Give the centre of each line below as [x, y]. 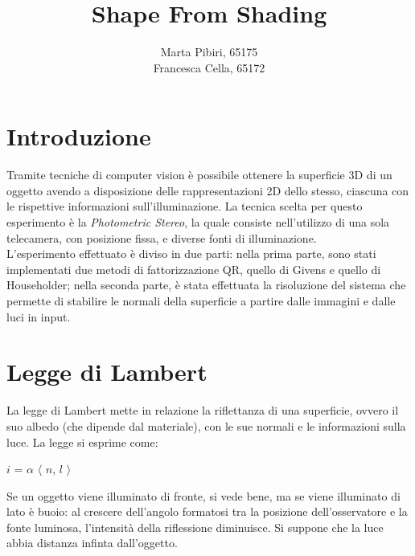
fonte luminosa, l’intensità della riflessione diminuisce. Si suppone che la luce [195, 527]
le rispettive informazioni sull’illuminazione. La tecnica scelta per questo [185, 206]
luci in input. [39, 316]
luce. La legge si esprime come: [82, 442]
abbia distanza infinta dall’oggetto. [92, 543]
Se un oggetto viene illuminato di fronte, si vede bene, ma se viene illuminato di [203, 495]
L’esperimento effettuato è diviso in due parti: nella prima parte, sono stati [191, 253]
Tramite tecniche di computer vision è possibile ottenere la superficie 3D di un [199, 175]
